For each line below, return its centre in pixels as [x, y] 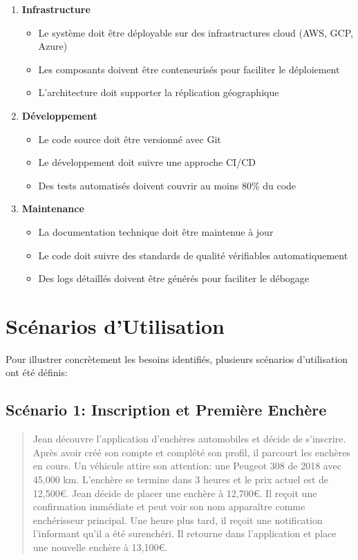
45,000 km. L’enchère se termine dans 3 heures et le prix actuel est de [180, 479]
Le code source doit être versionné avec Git [130, 139]
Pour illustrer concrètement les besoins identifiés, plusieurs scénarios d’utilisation [177, 358]
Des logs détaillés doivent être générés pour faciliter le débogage [174, 278]
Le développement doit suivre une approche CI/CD [147, 162]
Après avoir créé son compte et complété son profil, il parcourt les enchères [191, 452]
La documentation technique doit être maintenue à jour [156, 231]
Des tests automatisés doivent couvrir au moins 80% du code [167, 185]
